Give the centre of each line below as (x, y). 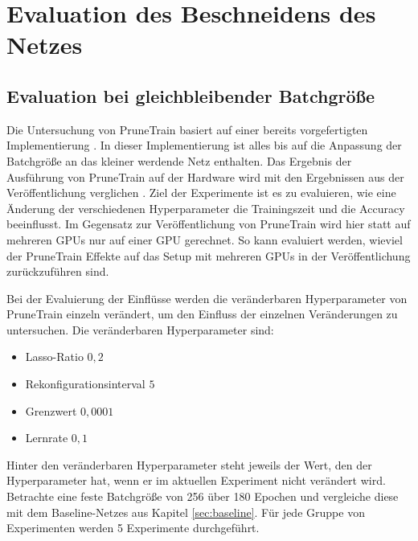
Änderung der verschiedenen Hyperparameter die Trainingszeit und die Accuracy (206, 208)
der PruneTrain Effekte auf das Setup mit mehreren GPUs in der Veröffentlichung (209, 255)
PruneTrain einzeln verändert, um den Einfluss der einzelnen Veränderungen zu (202, 314)
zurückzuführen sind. (58, 271)
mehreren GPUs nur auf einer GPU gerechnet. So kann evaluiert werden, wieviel (205, 239)
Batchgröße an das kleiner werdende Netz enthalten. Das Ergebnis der (179, 160)
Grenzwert (51, 410)
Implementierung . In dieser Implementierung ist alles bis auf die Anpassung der (204, 145)
